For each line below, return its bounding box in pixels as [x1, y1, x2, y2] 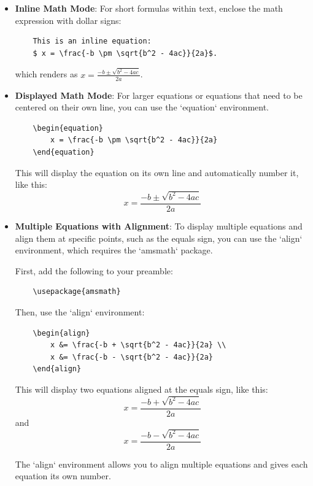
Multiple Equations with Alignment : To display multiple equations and [15, 220, 303, 233]
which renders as [15, 67, 78, 80]
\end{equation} [33, 147, 95, 156]
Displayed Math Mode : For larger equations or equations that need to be [15, 88, 303, 101]
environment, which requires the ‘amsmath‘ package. [15, 244, 213, 256]
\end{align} [33, 364, 82, 374]
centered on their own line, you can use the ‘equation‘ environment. [15, 101, 269, 114]
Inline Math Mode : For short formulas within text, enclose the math [15, 2, 283, 14]
